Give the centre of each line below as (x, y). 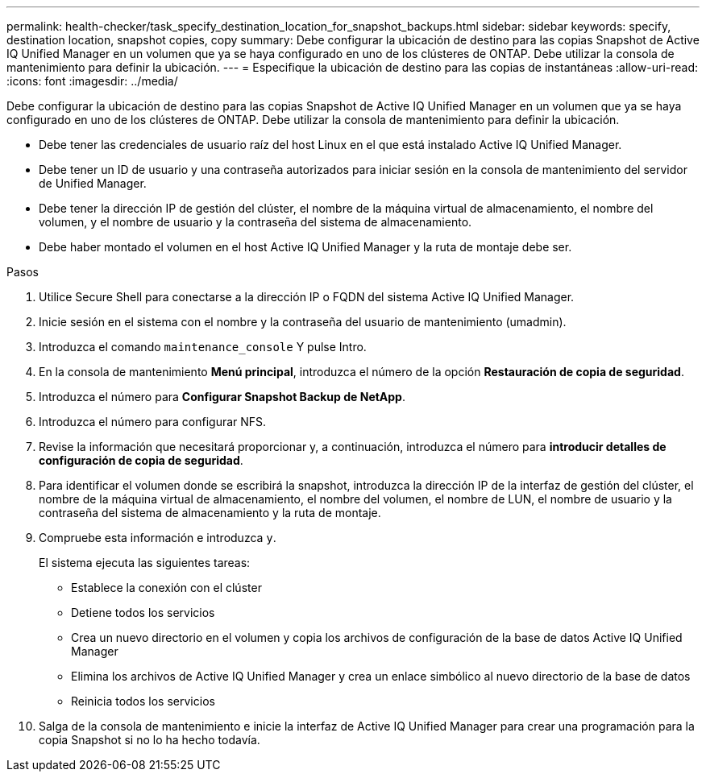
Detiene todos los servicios (143, 612)
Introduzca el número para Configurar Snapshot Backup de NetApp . (222, 397)
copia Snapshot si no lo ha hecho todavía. (150, 740)
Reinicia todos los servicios (143, 701)
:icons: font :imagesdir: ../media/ (92, 81)
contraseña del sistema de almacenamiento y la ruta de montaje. (210, 513)
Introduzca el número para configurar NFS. (153, 422)
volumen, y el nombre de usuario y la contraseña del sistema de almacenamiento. (255, 222)
